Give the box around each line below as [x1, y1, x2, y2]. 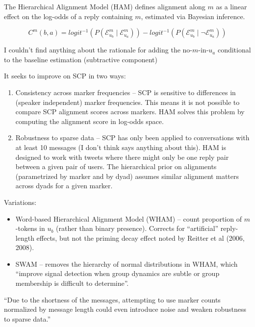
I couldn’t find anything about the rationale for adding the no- [4, 45, 192, 55]
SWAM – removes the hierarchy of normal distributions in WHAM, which [15, 258, 238, 269]
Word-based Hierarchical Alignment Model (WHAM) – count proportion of [15, 213, 242, 224]
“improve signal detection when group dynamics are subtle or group [15, 268, 220, 278]
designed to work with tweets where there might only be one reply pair [15, 151, 229, 162]
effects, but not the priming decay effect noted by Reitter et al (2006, [36, 232, 245, 243]
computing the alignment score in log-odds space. [15, 116, 164, 126]
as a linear [216, 1, 247, 11]
